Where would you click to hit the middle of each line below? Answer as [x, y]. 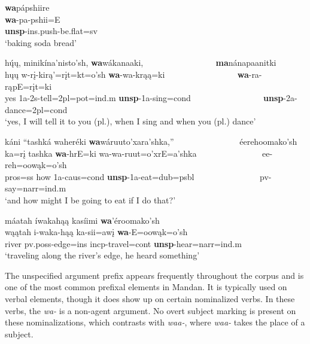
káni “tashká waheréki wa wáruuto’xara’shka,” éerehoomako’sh [151, 141]
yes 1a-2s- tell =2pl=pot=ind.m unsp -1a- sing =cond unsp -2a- [151, 98]
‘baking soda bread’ [41, 42]
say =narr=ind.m [36, 188]
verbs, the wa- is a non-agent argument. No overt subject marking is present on [151, 310]
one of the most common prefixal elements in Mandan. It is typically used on [146, 287]
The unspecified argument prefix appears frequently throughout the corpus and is [154, 275]
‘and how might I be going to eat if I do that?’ [90, 200]
